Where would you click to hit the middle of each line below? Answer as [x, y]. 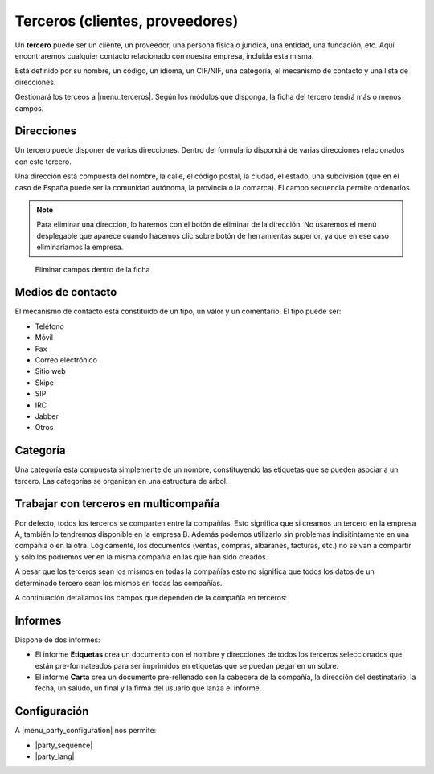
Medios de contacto [66, 292]
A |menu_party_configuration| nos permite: [86, 731]
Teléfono [49, 326]
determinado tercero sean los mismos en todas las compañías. [119, 583]
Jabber [47, 416]
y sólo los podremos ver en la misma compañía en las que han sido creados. [141, 557]
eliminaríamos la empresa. [80, 247]
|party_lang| [55, 756]
